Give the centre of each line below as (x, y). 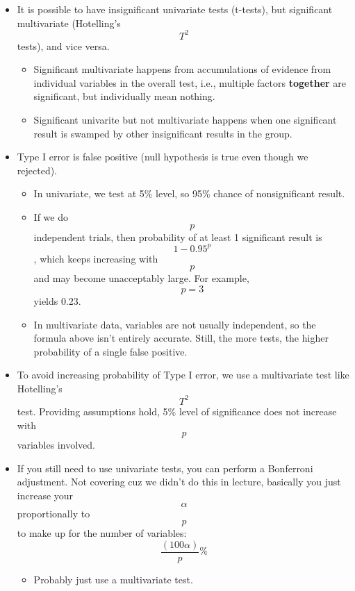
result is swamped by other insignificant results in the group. (163, 133)
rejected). (37, 170)
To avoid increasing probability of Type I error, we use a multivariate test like (183, 375)
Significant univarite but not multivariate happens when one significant (185, 120)
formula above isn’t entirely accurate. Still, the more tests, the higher (181, 338)
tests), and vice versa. (63, 45)
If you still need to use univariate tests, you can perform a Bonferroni (165, 468)
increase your (45, 495)
